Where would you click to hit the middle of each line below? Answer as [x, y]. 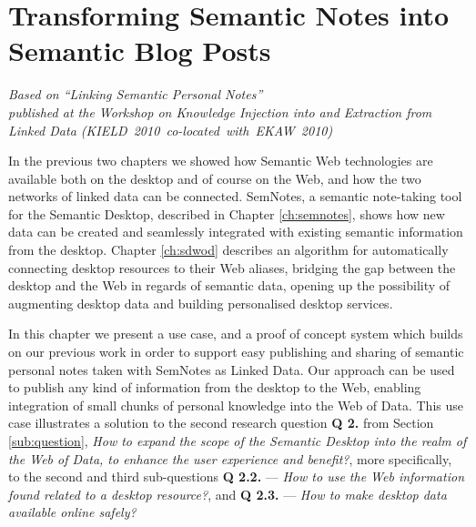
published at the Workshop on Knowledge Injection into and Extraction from [220, 111]
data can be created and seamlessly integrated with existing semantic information [236, 232]
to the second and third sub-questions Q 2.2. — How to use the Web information [236, 476]
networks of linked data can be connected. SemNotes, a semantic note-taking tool [235, 196]
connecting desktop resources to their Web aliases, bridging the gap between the [232, 267]
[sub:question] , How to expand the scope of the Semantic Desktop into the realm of [238, 441]
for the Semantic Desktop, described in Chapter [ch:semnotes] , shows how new [227, 213]
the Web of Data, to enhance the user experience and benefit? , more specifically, [230, 458]
